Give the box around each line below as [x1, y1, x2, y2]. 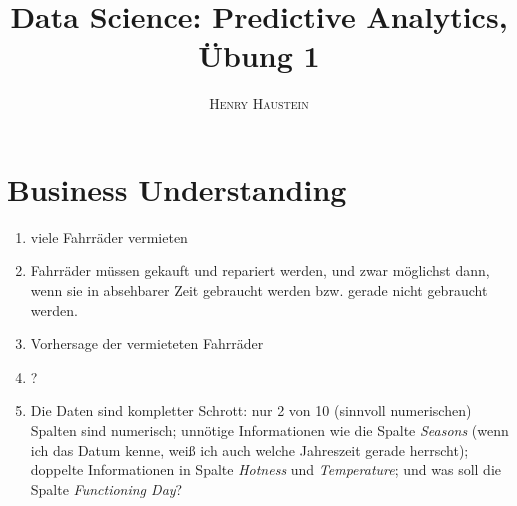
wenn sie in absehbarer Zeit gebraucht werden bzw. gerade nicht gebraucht [30, 280, 488, 301]
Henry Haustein [209, 93, 309, 114]
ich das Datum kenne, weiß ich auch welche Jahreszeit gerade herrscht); [30, 439, 469, 460]
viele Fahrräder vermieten [30, 226, 188, 247]
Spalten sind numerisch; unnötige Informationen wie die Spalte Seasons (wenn [30, 420, 509, 440]
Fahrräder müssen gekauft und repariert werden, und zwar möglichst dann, [30, 260, 490, 281]
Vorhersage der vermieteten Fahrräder [30, 333, 264, 354]
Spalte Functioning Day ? [30, 478, 183, 499]
